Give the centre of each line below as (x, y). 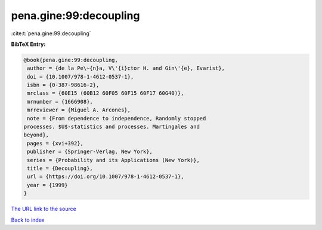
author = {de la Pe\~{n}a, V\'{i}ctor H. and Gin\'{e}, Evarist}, (126, 68)
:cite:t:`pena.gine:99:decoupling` (51, 33)
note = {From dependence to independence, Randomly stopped (117, 118)
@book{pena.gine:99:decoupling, (71, 60)
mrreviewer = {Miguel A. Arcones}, (79, 110)
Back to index (28, 220)
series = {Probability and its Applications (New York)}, (113, 160)
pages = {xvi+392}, (55, 143)
